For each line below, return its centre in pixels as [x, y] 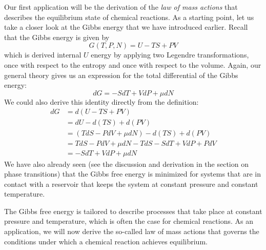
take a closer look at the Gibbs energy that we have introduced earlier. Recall [126, 27]
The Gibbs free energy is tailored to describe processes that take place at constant [133, 211]
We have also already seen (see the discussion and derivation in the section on [126, 164]
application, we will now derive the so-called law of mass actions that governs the [132, 231]
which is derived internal [43, 55]
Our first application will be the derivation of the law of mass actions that [121, 7]
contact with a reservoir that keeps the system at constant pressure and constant [131, 184]
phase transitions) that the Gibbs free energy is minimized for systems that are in [133, 174]
